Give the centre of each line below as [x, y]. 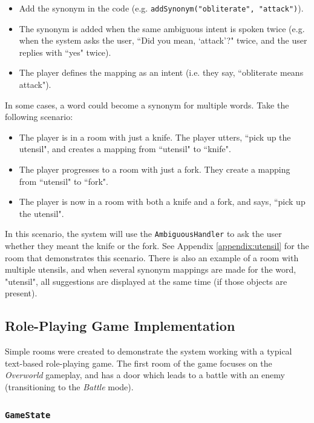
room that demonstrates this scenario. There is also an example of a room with [152, 257]
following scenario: [39, 117]
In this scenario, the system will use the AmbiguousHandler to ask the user [143, 234]
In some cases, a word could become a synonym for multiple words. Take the [147, 105]
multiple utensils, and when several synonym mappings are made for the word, [151, 269]
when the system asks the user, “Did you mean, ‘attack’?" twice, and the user [163, 40]
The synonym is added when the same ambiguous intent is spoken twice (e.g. [162, 28]
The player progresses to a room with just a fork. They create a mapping [155, 169]
